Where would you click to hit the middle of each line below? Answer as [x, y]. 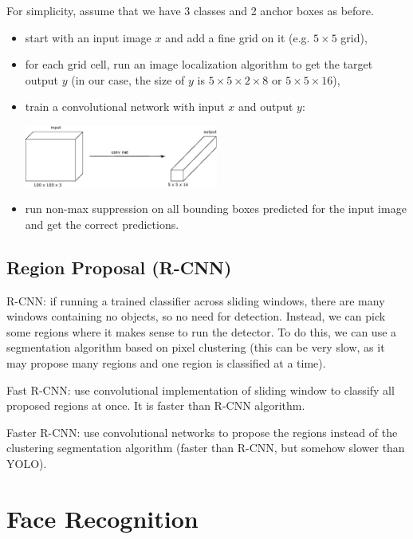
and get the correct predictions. [102, 224]
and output [265, 106]
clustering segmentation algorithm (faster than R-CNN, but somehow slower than [206, 448]
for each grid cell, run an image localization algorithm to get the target [199, 64]
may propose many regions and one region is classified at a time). [166, 363]
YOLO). [27, 463]
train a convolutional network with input [125, 106]
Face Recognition [102, 518]
